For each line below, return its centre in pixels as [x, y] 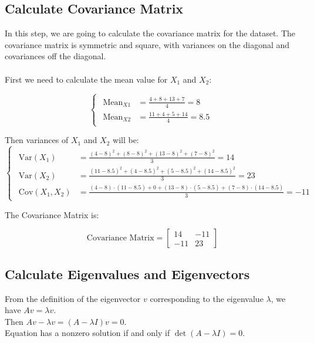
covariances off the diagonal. [55, 56]
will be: [126, 140]
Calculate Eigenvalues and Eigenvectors [127, 274]
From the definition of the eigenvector [73, 298]
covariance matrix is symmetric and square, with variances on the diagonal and [147, 44]
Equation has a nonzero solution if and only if [87, 333]
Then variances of [37, 140]
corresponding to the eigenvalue [207, 298]
